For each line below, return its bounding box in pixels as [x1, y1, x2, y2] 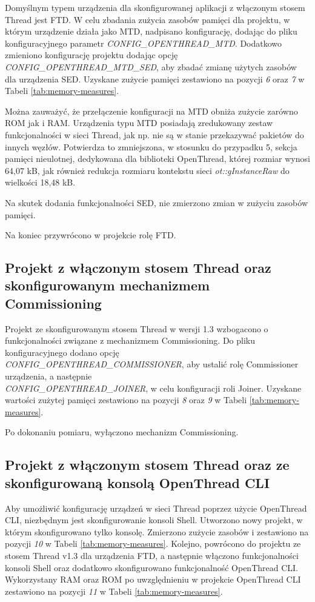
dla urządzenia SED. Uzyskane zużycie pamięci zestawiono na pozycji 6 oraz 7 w [5, 72, 305, 85]
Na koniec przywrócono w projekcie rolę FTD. [5, 229, 176, 241]
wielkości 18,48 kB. [5, 176, 76, 189]
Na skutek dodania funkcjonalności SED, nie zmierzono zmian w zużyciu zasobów [5, 196, 308, 209]
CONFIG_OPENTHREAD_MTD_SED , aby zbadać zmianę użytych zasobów [5, 60, 297, 73]
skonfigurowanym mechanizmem [5, 276, 210, 295]
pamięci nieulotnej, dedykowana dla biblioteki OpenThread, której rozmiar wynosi [5, 152, 310, 165]
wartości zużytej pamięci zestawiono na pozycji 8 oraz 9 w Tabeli [5, 393, 247, 406]
